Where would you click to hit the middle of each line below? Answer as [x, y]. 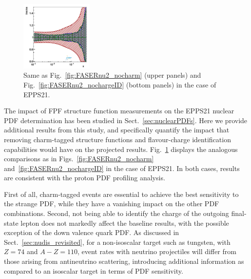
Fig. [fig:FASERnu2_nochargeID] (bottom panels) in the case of [120, 84]
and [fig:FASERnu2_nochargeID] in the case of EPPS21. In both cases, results [122, 168]
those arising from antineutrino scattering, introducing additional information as [124, 261]
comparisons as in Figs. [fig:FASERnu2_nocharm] [79, 159]
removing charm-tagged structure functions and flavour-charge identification [117, 139]
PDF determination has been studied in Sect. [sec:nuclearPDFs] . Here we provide [126, 120]
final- [239, 213]
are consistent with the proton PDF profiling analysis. [85, 178]
